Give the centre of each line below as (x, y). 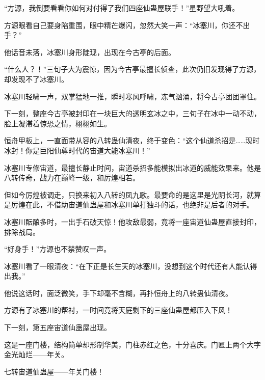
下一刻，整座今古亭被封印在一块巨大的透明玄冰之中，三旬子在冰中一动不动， (132, 113)
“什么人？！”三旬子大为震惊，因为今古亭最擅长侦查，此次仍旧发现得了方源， (132, 69)
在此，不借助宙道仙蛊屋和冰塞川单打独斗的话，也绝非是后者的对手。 (139, 205)
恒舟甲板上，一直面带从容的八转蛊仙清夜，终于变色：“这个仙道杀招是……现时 (132, 140)
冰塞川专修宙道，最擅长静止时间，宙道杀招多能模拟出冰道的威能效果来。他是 (132, 167)
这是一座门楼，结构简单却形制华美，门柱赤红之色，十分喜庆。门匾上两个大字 (132, 344)
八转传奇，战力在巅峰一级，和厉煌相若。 (72, 178)
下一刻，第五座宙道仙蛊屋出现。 (58, 327)
